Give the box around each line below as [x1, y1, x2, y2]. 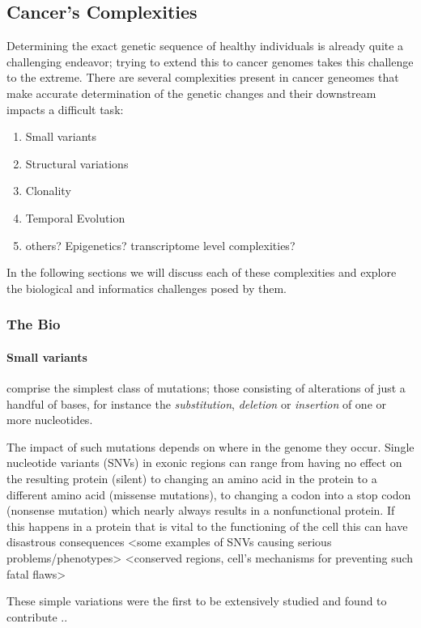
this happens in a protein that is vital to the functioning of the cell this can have [6, 517, 408, 534]
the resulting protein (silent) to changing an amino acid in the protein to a [6, 469, 377, 486]
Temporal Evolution [25, 209, 125, 226]
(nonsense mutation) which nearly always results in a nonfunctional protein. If [6, 502, 395, 519]
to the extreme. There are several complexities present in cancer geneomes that [6, 69, 399, 86]
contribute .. [6, 608, 68, 625]
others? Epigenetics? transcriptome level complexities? [25, 236, 296, 253]
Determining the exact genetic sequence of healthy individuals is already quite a [6, 37, 404, 54]
